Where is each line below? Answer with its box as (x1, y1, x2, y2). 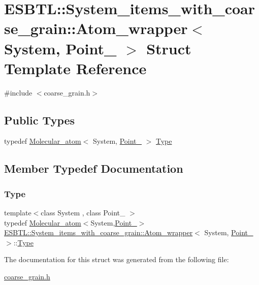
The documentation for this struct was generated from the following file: (4, 254, 229, 265)
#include (4, 87, 33, 98)
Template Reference (4, 57, 147, 78)
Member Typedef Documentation (4, 161, 183, 176)
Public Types (4, 112, 75, 128)
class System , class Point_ (41, 207, 125, 218)
